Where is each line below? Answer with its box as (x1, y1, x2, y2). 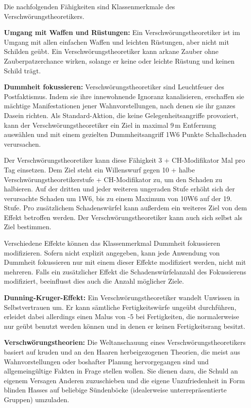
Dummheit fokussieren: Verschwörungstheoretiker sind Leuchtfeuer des (4, 82, 224, 92)
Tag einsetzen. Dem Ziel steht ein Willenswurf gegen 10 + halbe (4, 164, 195, 174)
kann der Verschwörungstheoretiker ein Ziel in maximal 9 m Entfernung (4, 119, 216, 130)
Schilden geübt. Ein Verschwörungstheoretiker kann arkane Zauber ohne (4, 46, 219, 56)
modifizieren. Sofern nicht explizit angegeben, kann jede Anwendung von (4, 247, 220, 257)
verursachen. (4, 138, 41, 149)
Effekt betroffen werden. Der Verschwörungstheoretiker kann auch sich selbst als (4, 212, 243, 222)
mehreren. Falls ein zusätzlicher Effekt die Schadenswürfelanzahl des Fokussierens (4, 266, 247, 276)
